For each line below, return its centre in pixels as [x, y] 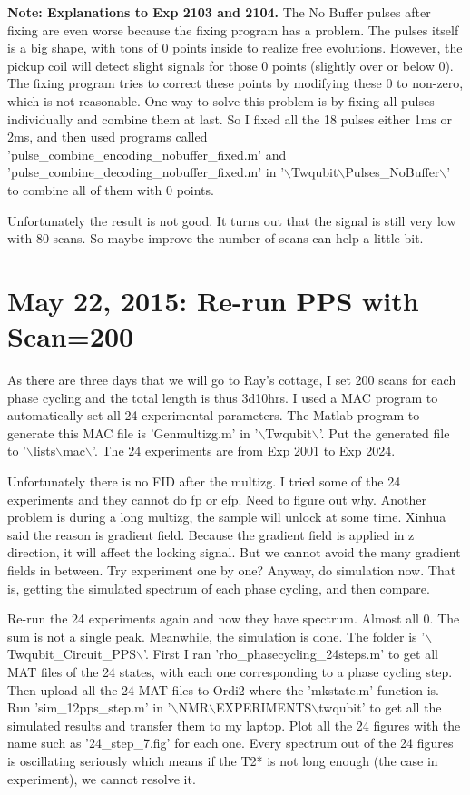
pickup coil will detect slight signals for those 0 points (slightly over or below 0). [230, 65]
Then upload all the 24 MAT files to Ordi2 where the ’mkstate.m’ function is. [223, 689]
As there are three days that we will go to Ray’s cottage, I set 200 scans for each [232, 380]
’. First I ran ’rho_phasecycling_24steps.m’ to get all [290, 654]
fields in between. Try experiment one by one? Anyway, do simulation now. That [232, 569]
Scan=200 [71, 336]
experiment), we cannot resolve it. [102, 778]
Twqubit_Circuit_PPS [72, 654]
